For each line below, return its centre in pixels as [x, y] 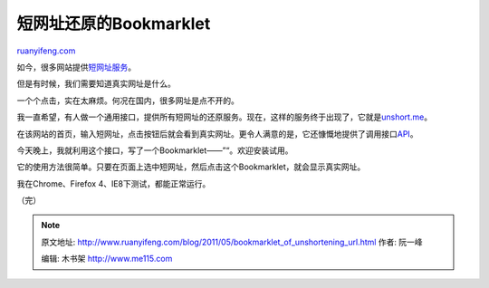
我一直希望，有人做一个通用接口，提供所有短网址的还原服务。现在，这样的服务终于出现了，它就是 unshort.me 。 [225, 117]
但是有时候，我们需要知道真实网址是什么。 [96, 84]
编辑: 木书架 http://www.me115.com [107, 259]
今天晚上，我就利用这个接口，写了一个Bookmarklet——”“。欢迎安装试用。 [155, 150]
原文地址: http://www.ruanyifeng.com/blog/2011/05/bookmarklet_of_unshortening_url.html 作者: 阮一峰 [232, 242]
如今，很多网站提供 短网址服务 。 [76, 67]
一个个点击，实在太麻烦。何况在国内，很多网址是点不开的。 [128, 101]
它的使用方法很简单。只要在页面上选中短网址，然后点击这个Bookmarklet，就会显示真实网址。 [191, 167]
